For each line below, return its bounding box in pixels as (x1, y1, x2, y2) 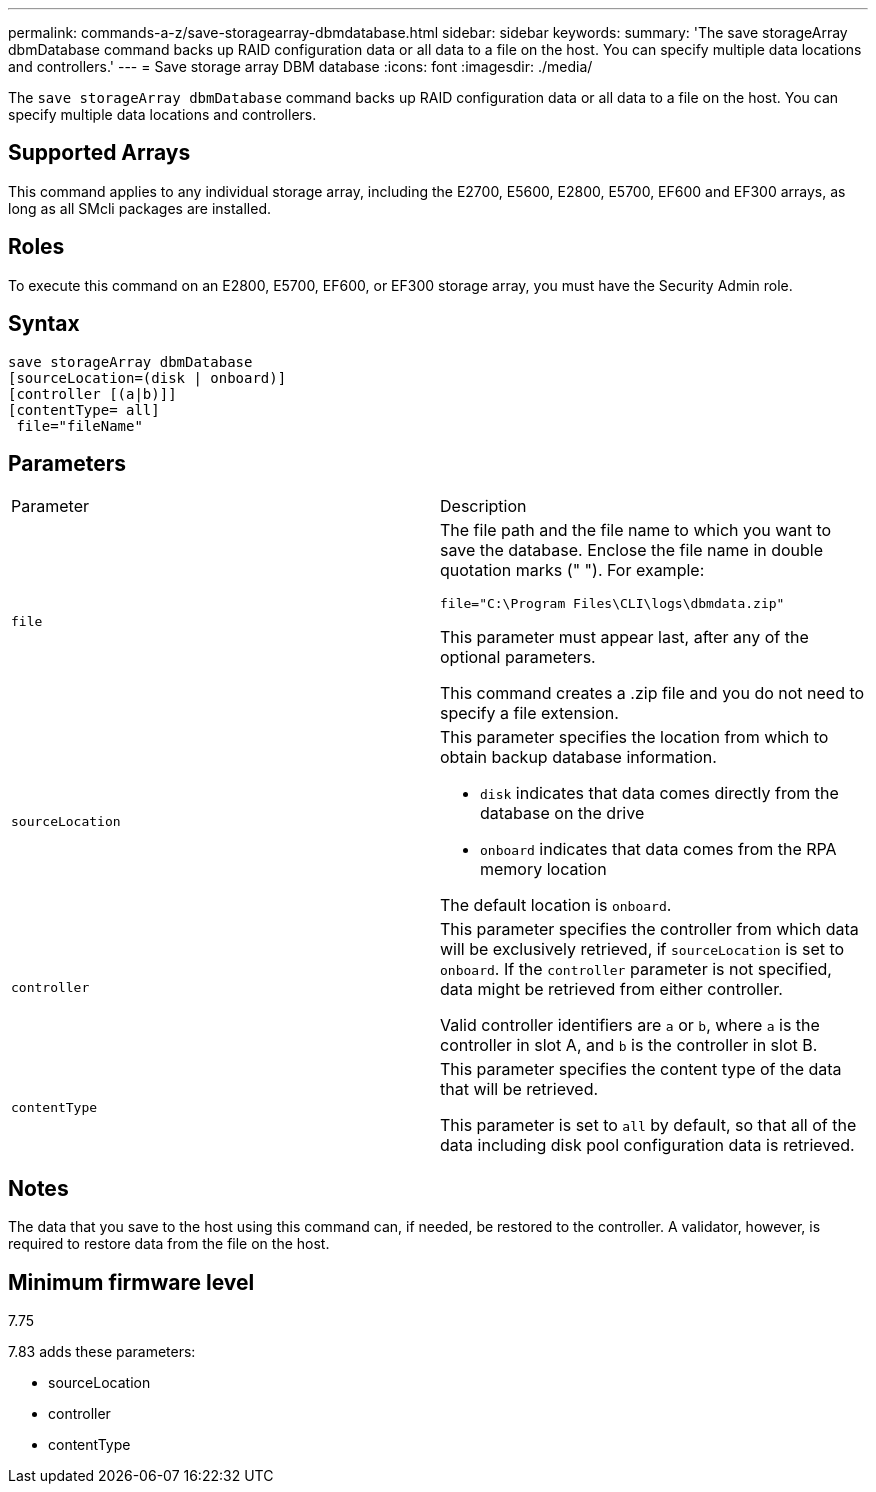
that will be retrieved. (440, 1079, 599, 1100)
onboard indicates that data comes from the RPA (480, 839, 837, 860)
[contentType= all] (8, 401, 160, 418)
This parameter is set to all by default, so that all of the (440, 1115, 857, 1136)
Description (440, 496, 527, 517)
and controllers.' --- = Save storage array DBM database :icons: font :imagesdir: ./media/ (8, 58, 593, 75)
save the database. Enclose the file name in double (440, 540, 824, 561)
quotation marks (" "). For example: (440, 560, 705, 581)
